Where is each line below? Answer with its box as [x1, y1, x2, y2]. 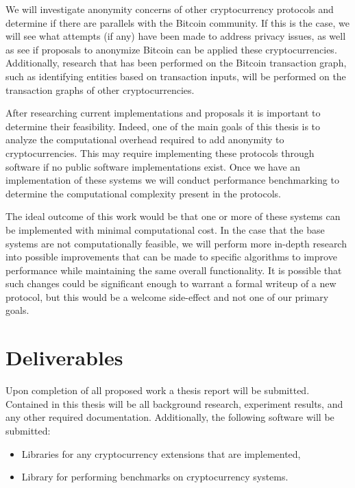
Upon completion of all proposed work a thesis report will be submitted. [5, 383, 310, 398]
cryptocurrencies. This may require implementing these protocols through [5, 145, 315, 160]
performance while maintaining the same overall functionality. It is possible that [5, 263, 342, 277]
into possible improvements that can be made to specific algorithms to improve [5, 249, 337, 264]
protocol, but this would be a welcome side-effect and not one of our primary [5, 289, 329, 304]
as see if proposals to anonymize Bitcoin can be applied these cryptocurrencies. [5, 42, 337, 56]
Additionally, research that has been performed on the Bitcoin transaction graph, [5, 56, 347, 70]
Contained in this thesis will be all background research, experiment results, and [5, 396, 343, 411]
